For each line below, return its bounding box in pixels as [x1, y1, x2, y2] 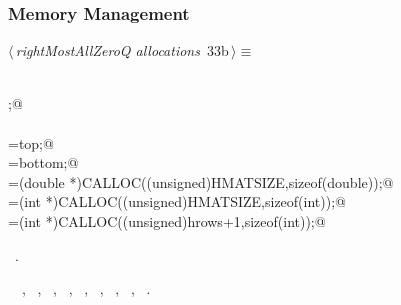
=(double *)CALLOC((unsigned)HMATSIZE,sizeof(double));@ [8, 171, 394, 192]
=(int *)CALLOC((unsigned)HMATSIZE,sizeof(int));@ [8, 191, 346, 212]
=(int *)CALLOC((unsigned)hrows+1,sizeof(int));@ [8, 210, 326, 231]
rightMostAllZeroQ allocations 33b [15, 40, 229, 61]
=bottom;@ [8, 152, 79, 173]
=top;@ [8, 132, 54, 153]
